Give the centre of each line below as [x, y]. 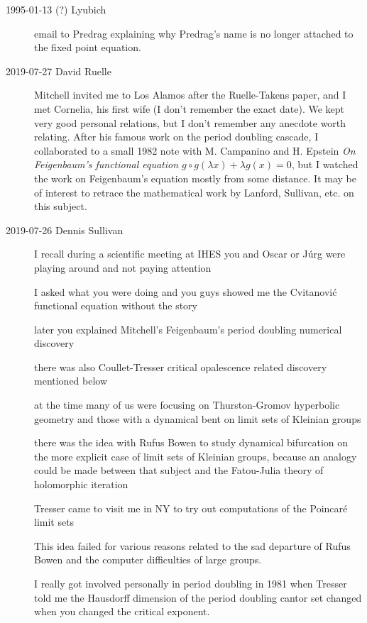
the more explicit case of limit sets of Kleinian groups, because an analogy [196, 456]
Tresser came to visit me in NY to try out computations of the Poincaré [191, 508]
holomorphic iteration [81, 484]
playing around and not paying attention [123, 267]
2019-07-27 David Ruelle [59, 71]
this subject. [61, 206]
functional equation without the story [116, 305]
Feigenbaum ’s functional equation [106, 164]
